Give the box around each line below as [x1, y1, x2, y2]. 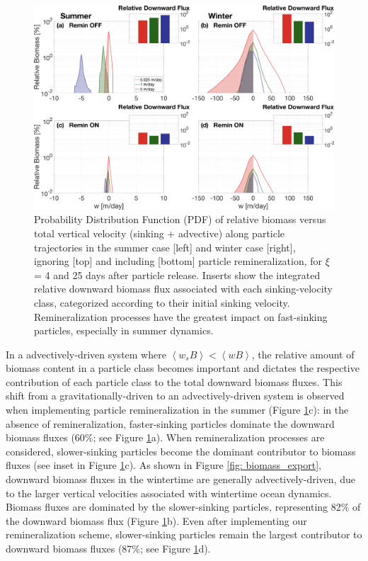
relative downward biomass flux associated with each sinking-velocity [34, 281, 333, 296]
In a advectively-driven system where [6, 346, 166, 361]
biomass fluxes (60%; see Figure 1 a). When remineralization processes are [6, 430, 325, 445]
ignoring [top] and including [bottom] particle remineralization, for [34, 254, 323, 268]
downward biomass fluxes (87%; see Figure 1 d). [6, 541, 211, 556]
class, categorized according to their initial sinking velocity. [34, 295, 290, 310]
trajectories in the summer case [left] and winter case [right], [34, 239, 296, 254]
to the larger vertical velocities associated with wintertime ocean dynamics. [6, 485, 332, 500]
